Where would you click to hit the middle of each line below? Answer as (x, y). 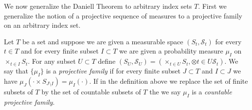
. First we (212, 6)
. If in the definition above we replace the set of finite (169, 81)
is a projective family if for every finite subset (113, 71)
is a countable (212, 91)
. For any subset (52, 61)
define (107, 61)
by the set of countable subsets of (91, 91)
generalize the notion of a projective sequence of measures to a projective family (123, 15)
